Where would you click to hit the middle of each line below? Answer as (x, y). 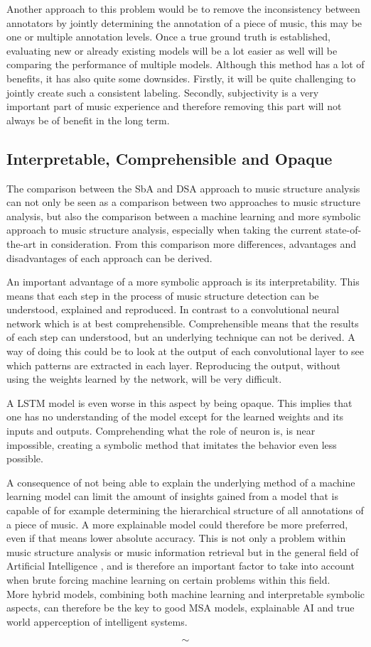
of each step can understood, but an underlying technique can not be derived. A (181, 337)
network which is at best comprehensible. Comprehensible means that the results (183, 323)
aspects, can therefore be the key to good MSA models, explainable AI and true (181, 608)
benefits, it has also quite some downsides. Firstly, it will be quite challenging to (181, 78)
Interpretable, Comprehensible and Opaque (170, 158)
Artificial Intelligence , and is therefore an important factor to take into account (181, 566)
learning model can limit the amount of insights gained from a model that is (172, 496)
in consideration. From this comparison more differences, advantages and (198, 243)
